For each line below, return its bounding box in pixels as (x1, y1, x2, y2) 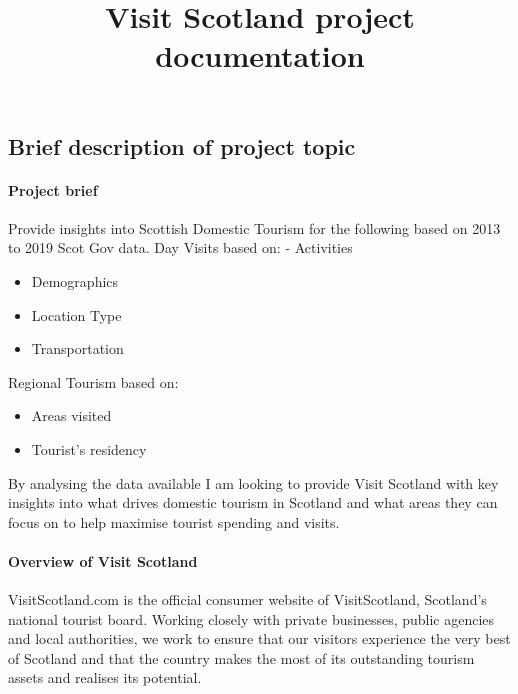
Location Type (31, 304, 122, 325)
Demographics (31, 270, 119, 291)
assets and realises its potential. (8, 667, 202, 688)
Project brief (8, 179, 98, 200)
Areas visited (31, 405, 112, 426)
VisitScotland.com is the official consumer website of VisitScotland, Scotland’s (8, 589, 487, 610)
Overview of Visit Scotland (8, 550, 198, 571)
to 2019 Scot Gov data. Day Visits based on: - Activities (8, 237, 353, 258)
